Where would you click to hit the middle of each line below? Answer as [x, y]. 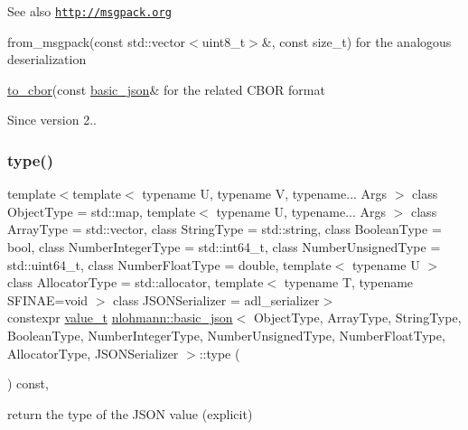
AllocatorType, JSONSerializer [93, 353]
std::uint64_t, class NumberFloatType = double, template [169, 264]
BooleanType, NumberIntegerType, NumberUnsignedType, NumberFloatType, [226, 335]
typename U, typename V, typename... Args [265, 194]
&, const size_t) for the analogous [356, 41]
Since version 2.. [52, 120]
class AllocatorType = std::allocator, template [136, 282]
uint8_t [224, 41]
